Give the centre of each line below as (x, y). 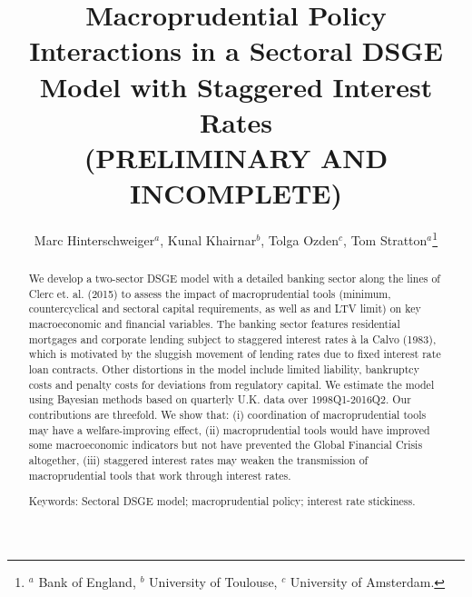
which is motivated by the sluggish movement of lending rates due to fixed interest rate (235, 354)
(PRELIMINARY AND (236, 157)
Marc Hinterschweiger (94, 239)
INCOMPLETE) (236, 193)
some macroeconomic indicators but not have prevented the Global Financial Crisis (226, 445)
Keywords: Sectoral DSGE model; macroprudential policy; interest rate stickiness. (222, 501)
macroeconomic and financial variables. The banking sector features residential (214, 324)
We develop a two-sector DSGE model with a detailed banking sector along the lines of (234, 279)
